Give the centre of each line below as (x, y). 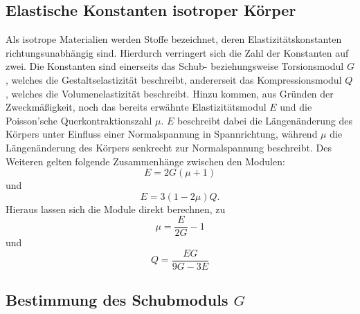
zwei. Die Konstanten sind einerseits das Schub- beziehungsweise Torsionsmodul (175, 66)
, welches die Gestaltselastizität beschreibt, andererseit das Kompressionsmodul (174, 79)
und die (296, 107)
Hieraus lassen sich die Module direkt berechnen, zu (116, 209)
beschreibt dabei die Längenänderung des (265, 120)
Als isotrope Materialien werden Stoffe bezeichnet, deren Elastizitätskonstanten (174, 39)
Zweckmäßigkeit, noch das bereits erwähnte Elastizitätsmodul (136, 107)
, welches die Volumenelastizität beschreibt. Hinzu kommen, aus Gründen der (170, 93)
